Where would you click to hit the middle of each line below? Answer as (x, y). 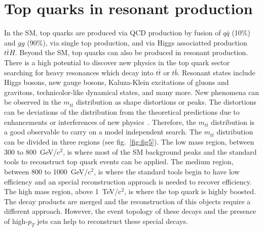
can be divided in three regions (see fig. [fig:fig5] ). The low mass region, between (129, 142)
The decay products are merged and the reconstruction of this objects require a (127, 201)
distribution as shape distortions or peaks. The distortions (166, 102)
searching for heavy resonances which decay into (79, 72)
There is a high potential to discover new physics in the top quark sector (117, 62)
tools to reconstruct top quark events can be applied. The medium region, (119, 161)
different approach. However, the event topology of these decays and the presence (130, 211)
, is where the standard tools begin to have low (167, 171)
